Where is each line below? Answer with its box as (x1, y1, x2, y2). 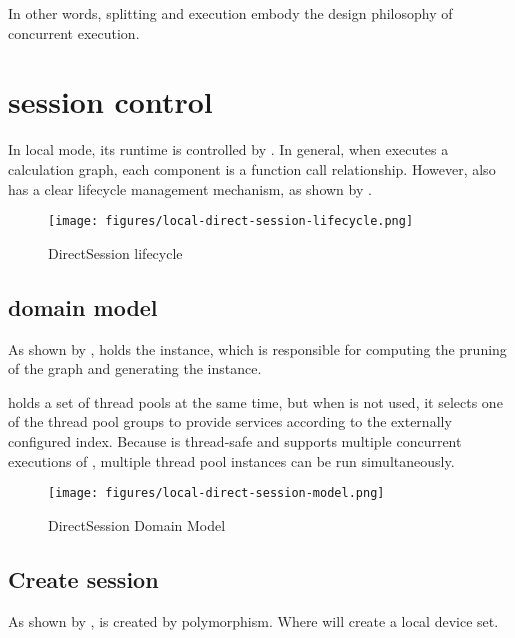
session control (8, 81, 213, 122)
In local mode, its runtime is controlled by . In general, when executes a (8, 139, 449, 160)
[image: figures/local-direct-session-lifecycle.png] (48, 214, 414, 229)
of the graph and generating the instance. (8, 358, 262, 379)
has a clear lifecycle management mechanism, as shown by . (8, 178, 372, 199)
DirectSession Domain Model (48, 514, 226, 535)
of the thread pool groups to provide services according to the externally (8, 411, 452, 432)
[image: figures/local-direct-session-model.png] (48, 486, 385, 501)
